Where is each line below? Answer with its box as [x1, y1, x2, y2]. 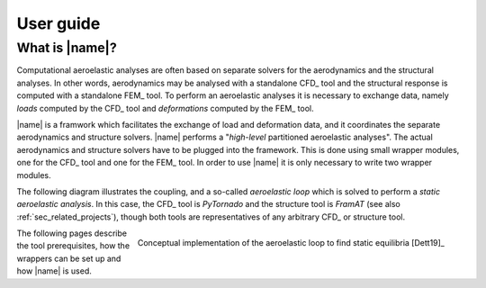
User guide [16, 13, 101, 33]
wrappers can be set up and [16, 253, 121, 264]
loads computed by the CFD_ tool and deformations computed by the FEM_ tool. [16, 103, 314, 113]
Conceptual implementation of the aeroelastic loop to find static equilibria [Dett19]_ [137, 237, 445, 247]
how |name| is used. [16, 265, 92, 276]
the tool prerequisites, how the [16, 240, 130, 251]
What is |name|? [16, 40, 117, 56]
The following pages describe [16, 228, 128, 238]
